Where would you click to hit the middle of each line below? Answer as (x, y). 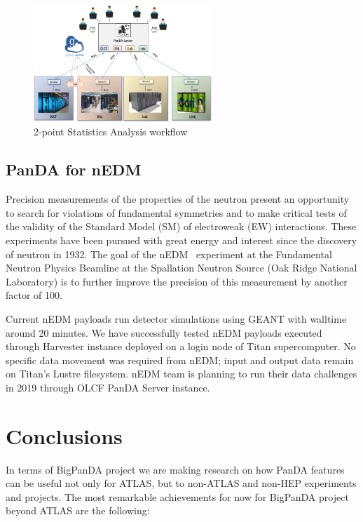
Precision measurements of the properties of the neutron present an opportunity (178, 199)
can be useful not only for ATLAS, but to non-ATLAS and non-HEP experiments (181, 483)
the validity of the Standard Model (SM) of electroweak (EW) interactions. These (181, 226)
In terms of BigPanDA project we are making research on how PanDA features (175, 469)
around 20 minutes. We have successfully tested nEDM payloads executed (164, 332)
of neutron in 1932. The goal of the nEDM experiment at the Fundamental (169, 254)
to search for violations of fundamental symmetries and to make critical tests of (176, 212)
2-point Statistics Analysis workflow (111, 132)
